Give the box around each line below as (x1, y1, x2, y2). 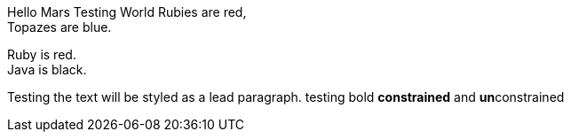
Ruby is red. (7, 47, 76, 62)
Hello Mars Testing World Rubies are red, (7, 4, 247, 19)
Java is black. (7, 62, 87, 77)
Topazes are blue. (7, 19, 112, 35)
